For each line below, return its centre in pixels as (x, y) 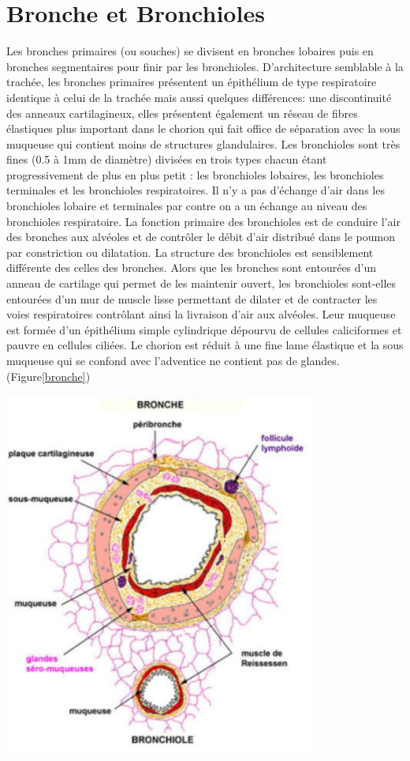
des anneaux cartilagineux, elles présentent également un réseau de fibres (182, 113)
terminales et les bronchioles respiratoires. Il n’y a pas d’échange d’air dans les (196, 190)
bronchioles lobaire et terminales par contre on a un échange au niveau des (187, 206)
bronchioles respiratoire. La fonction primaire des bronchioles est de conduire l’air (203, 221)
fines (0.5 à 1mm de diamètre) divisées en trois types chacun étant (167, 159)
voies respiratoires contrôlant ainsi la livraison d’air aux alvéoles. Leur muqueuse (201, 314)
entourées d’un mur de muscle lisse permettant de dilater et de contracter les (192, 298)
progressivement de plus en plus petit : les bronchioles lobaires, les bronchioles (195, 174)
